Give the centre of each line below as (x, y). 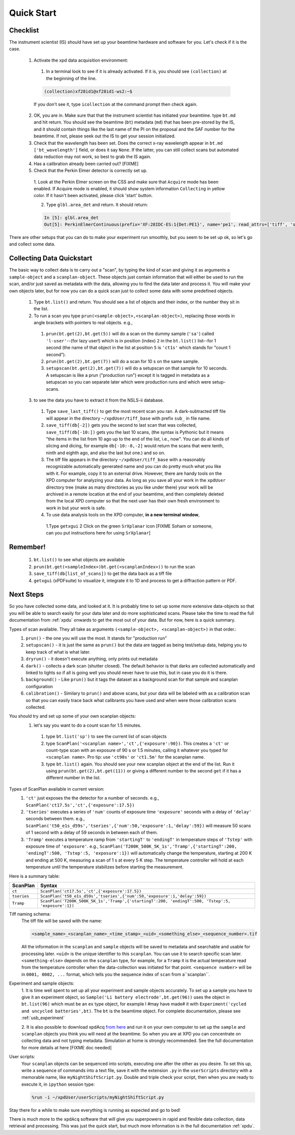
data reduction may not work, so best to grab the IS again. (93, 157)
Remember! (28, 547)
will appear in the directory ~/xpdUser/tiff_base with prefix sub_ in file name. (128, 418)
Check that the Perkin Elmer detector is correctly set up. (90, 170)
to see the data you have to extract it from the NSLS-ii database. (99, 400)
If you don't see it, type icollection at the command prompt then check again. (116, 104)
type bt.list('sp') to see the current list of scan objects (106, 736)
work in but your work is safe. (76, 508)
